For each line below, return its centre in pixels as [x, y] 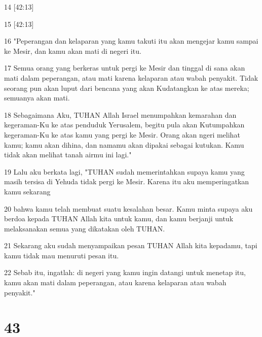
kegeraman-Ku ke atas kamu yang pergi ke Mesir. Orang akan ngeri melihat [122, 134]
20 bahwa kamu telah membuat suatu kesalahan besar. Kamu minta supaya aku [128, 208]
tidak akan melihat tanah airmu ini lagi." [68, 155]
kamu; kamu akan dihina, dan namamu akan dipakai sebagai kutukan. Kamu [124, 144]
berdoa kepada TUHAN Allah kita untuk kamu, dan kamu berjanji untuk [119, 218]
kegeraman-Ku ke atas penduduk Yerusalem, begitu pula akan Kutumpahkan [124, 125]
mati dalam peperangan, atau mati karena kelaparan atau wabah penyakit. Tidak [131, 77]
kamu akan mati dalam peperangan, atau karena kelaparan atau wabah [115, 282]
